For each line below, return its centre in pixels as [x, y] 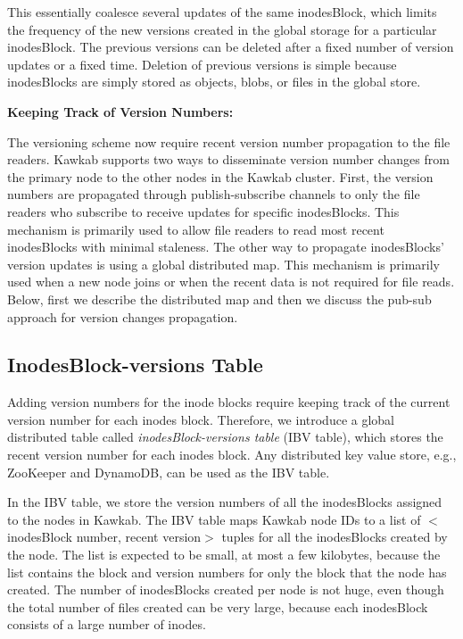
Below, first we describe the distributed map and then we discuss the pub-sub [219, 299]
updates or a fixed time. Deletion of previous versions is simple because [202, 64]
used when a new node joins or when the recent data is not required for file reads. [231, 282]
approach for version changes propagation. [123, 316]
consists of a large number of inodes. [107, 624]
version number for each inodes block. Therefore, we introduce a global [201, 419]
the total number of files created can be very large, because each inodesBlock [218, 606]
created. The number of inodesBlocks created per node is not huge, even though [226, 589]
